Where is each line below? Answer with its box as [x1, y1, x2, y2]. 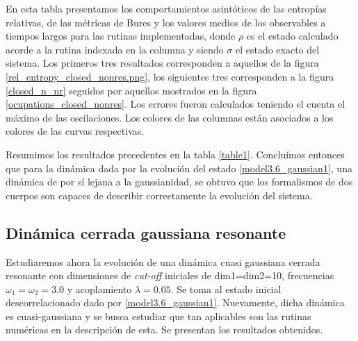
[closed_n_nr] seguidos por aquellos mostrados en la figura [6, 83, 257, 97]
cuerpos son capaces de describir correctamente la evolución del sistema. [6, 188, 313, 202]
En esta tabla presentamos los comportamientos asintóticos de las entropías [6, 1, 327, 15]
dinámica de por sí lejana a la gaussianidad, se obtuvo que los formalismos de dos [6, 174, 353, 189]
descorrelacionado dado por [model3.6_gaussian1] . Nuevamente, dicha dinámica [6, 295, 345, 310]
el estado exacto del [235, 42, 320, 56]
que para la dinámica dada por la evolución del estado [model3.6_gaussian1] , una [6, 160, 352, 175]
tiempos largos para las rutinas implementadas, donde [6, 28, 236, 43]
